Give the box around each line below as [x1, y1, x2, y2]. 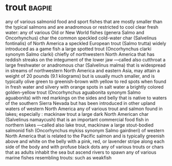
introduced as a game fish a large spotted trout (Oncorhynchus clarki [5, 46, 151, 52]
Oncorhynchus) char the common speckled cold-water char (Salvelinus [5, 35, 157, 41]
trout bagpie [5, 2, 52, 13]
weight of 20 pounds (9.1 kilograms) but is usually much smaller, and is [5, 73, 155, 79]
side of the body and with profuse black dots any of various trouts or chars [5, 143, 164, 150]
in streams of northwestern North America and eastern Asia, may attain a [5, 67, 160, 73]
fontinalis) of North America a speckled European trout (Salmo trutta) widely [5, 40, 166, 46]
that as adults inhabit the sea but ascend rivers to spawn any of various [5, 149, 157, 155]
